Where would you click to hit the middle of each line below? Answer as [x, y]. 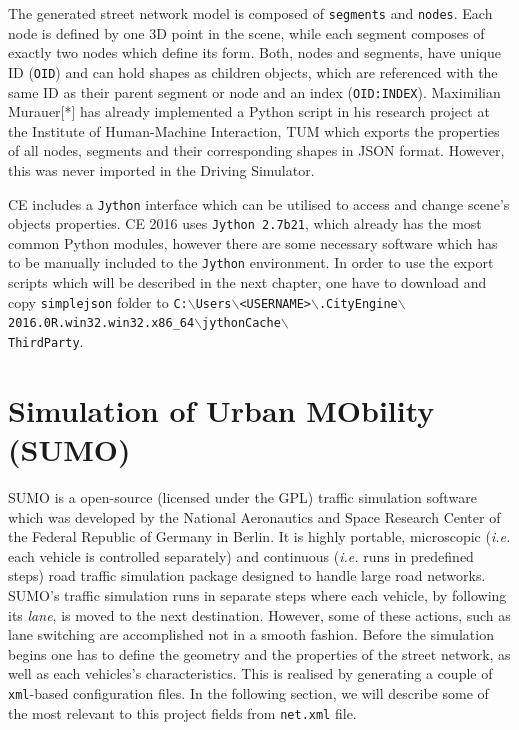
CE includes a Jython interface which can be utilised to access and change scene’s [259, 203]
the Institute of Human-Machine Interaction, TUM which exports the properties [254, 130]
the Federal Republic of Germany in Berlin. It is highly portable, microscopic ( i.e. [259, 536]
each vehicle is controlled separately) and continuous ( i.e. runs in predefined [241, 555]
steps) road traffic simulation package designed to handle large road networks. [247, 575]
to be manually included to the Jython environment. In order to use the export [251, 262]
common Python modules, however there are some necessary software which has [253, 242]
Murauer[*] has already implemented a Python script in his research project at [249, 111]
